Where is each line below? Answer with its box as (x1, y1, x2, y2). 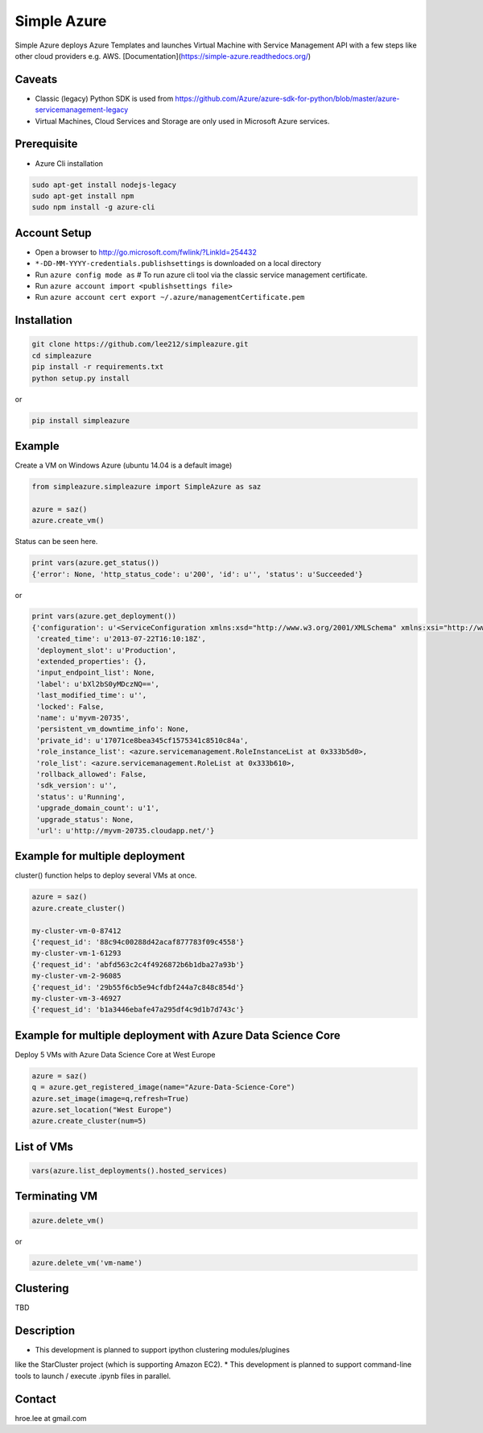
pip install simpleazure (31, 416, 130, 425)
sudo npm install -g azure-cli (31, 202, 156, 212)
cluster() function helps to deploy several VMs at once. (14, 870, 197, 880)
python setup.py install (31, 373, 130, 383)
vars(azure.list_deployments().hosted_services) (31, 1165, 228, 1175)
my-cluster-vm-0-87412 (31, 926, 122, 935)
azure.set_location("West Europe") (31, 1105, 172, 1114)
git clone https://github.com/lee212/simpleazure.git (31, 339, 249, 349)
